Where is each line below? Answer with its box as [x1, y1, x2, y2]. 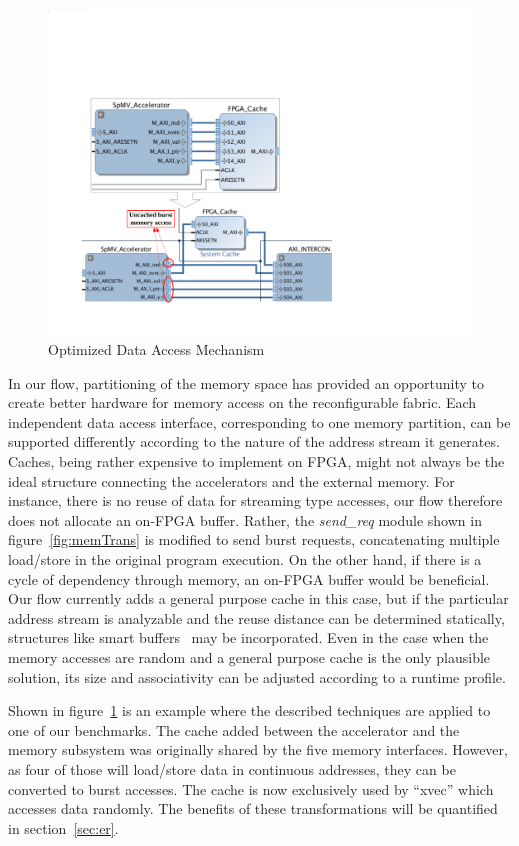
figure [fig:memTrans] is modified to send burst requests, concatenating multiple [8, 529, 500, 550]
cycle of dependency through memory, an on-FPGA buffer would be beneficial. [8, 568, 490, 589]
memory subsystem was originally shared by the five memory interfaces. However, [8, 739, 508, 760]
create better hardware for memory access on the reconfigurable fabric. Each [8, 392, 477, 413]
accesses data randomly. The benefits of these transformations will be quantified [8, 798, 498, 819]
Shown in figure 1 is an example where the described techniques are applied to [8, 700, 491, 721]
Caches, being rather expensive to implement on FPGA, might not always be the [8, 451, 505, 472]
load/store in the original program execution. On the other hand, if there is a [8, 549, 482, 570]
